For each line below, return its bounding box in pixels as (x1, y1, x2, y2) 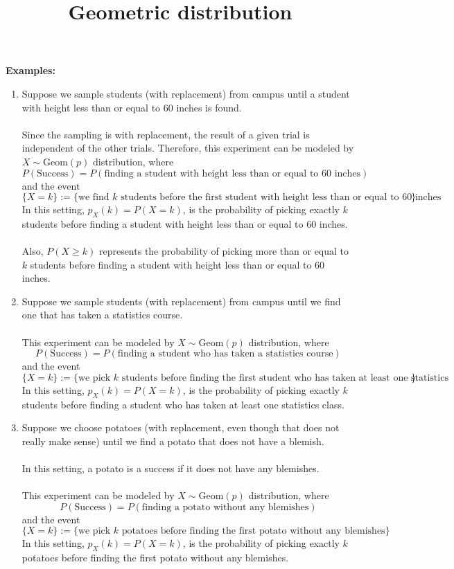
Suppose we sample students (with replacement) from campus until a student (21, 86, 350, 100)
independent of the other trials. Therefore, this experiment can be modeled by (21, 141, 354, 155)
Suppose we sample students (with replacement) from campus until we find (21, 293, 341, 308)
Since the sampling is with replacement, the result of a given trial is (21, 127, 310, 141)
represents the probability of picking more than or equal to (98, 244, 349, 258)
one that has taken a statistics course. (21, 307, 183, 322)
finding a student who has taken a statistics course (117, 349, 333, 359)
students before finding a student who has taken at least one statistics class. (21, 397, 344, 411)
